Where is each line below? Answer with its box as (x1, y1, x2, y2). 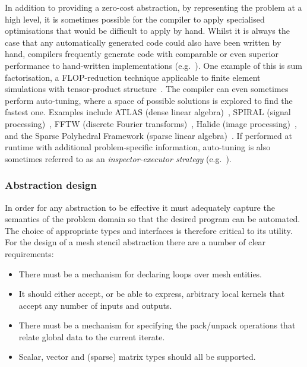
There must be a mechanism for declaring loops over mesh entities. (18, 267, 262, 280)
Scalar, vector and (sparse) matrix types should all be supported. (18, 350, 256, 363)
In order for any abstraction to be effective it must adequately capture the (5, 201, 275, 213)
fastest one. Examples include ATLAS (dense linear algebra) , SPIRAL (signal (5, 106, 291, 118)
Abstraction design (5, 178, 97, 192)
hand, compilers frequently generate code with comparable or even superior (5, 48, 278, 60)
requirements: (5, 247, 54, 260)
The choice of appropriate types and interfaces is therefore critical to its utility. (5, 224, 293, 236)
